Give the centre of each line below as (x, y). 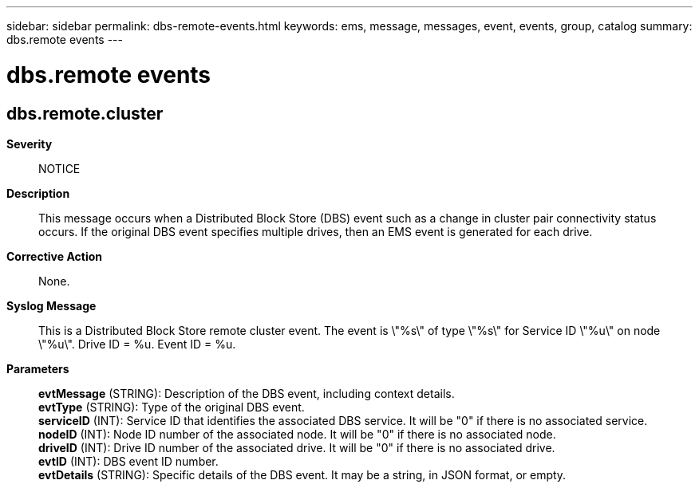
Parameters (38, 368)
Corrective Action (54, 256)
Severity (30, 144)
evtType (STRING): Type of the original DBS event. (172, 407)
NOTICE (59, 168)
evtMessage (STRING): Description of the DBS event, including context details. (247, 393)
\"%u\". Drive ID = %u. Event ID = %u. (137, 344)
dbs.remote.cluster (85, 113)
